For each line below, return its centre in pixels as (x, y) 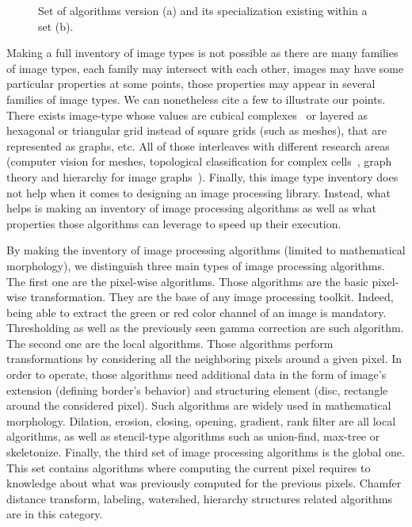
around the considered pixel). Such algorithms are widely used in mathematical (199, 405)
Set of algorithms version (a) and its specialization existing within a (203, 10)
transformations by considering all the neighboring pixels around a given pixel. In (204, 359)
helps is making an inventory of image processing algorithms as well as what (191, 208)
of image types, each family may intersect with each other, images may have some (205, 68)
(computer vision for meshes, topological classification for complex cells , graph (199, 161)
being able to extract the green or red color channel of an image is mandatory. (196, 312)
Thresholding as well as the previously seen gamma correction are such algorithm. (205, 328)
